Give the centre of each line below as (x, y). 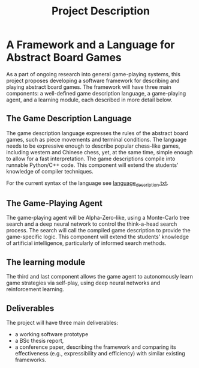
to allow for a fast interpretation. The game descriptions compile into (91, 158)
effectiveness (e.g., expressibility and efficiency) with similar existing (100, 353)
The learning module (46, 262)
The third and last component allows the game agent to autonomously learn (99, 277)
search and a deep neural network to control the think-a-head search (92, 224)
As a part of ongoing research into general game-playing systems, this (94, 74)
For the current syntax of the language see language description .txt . (88, 183)
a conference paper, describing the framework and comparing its (95, 347)
